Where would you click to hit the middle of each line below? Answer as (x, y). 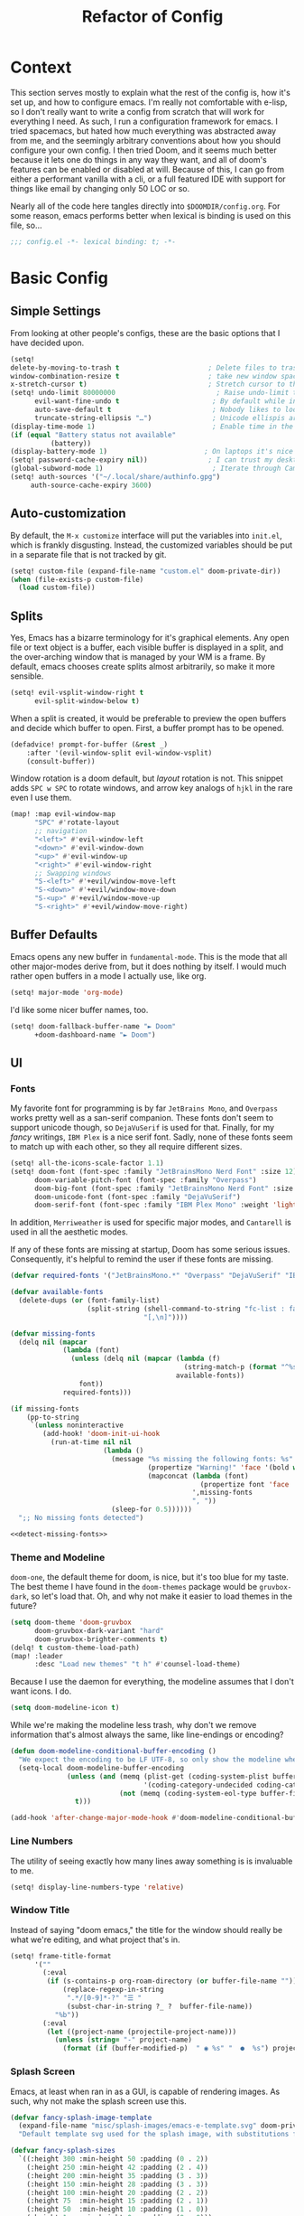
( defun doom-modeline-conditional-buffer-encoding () (114, 1751)
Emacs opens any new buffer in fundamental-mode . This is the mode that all (149, 956)
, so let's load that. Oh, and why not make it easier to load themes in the (159, 1596)
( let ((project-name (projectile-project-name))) (142, 2032)
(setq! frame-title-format (61, 1956)
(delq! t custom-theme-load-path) (75, 1648)
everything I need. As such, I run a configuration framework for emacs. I (144, 121)
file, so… (26, 225)
